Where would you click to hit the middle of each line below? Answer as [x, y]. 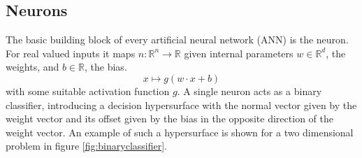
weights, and [32, 67]
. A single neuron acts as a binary [249, 91]
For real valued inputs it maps [71, 53]
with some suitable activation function [88, 91]
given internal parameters [239, 53]
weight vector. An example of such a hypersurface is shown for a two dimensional [180, 132]
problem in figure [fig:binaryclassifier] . [86, 146]
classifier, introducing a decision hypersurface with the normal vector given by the [181, 105]
